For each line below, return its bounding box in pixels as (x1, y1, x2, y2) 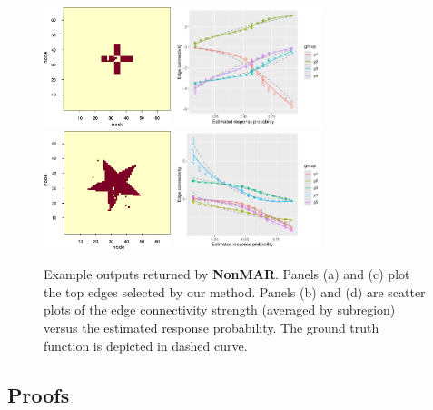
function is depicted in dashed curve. (44, 335, 248, 355)
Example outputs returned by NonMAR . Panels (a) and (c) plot (44, 265, 410, 284)
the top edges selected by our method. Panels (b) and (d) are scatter (44, 282, 426, 301)
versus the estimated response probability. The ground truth (44, 318, 379, 336)
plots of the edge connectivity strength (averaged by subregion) (44, 300, 396, 319)
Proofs (7, 380, 70, 408)
